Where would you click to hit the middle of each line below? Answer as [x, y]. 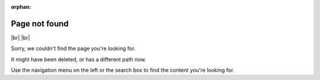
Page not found [40, 24]
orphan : [21, 7]
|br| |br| [20, 38]
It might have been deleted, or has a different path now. [79, 59]
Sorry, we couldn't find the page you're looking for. [73, 49]
